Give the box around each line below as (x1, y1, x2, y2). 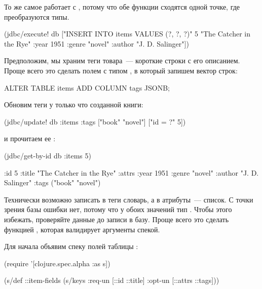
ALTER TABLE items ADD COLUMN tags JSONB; (4, 82, 170, 93)
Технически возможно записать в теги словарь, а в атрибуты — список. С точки (4, 194, 253, 204)
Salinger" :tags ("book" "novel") (4, 177, 101, 188)
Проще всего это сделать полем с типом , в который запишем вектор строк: (4, 65, 238, 75)
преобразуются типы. (4, 11, 69, 22)
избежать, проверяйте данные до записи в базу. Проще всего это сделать (4, 214, 229, 224)
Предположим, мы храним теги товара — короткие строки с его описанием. (4, 55, 240, 66)
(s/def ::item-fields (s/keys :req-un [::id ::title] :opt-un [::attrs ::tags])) (4, 275, 219, 285)
